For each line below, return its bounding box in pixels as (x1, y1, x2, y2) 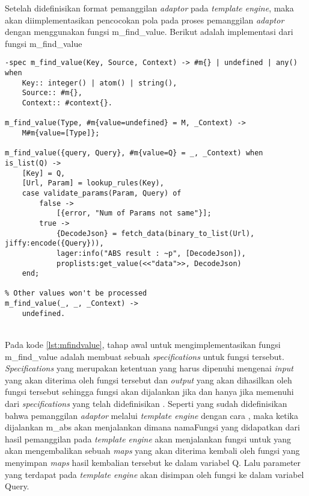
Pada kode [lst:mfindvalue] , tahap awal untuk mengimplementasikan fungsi (5, 338, 281, 351)
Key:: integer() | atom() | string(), (22, 78, 177, 87)
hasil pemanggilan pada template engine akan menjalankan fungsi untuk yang (5, 432, 292, 445)
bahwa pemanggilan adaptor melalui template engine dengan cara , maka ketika (5, 409, 298, 421)
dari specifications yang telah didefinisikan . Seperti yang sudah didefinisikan (5, 397, 287, 409)
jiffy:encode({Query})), (5, 239, 104, 248)
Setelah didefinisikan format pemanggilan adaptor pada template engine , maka (5, 2, 294, 14)
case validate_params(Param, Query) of (22, 188, 182, 197)
